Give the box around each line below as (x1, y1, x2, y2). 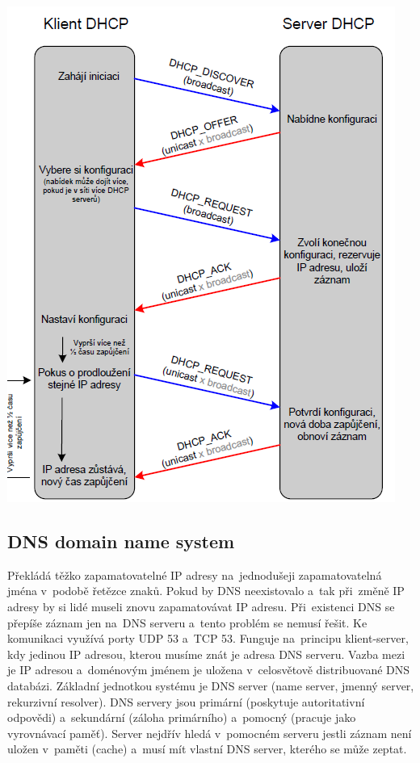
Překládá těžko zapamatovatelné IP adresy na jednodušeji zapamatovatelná (7, 566, 382, 583)
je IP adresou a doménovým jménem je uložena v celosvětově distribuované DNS (7, 661, 410, 678)
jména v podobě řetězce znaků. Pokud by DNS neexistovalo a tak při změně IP (7, 582, 405, 599)
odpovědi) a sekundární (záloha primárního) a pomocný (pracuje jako (7, 709, 356, 726)
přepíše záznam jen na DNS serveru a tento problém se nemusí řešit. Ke (7, 614, 367, 631)
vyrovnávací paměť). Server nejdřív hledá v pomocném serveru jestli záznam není (7, 724, 412, 741)
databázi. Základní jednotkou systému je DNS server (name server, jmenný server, (7, 677, 414, 694)
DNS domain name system (7, 528, 235, 553)
